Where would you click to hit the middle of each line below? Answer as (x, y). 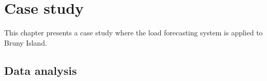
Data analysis (41, 70)
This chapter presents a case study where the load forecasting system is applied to (133, 33)
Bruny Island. (26, 42)
